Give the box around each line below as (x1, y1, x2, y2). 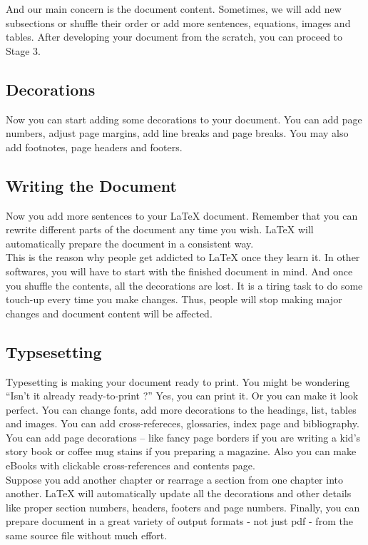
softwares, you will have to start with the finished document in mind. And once (6, 263, 353, 278)
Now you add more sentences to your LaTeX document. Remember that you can (6, 208, 358, 223)
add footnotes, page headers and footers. (6, 139, 183, 154)
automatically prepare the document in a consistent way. (6, 235, 254, 250)
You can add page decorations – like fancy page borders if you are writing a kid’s (6, 429, 361, 444)
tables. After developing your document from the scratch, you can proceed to (6, 29, 343, 44)
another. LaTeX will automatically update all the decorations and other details (6, 486, 352, 501)
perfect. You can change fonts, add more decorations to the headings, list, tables (6, 402, 357, 417)
